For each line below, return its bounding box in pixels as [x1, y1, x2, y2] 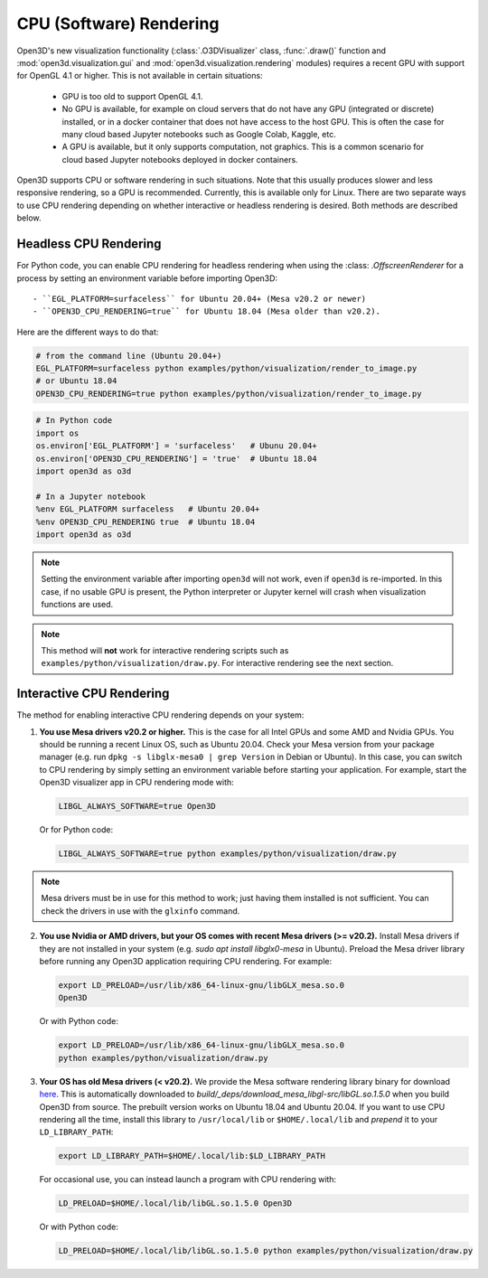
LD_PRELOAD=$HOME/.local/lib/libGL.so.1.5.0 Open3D [58, 1198, 293, 1208]
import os [35, 428, 80, 438]
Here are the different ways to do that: [16, 326, 159, 337]
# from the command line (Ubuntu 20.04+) [35, 351, 222, 361]
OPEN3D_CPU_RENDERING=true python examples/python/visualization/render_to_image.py [35, 389, 422, 399]
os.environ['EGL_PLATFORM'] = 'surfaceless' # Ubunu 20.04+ [35, 441, 317, 451]
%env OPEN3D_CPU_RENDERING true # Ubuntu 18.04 [35, 516, 256, 527]
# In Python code [35, 416, 113, 426]
